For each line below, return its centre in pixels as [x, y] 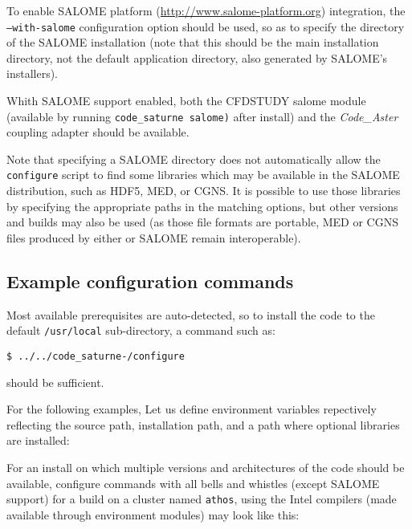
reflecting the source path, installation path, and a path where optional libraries [203, 424]
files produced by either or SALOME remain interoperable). [154, 237]
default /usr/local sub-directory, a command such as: [141, 330]
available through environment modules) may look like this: [153, 514]
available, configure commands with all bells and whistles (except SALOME [193, 483]
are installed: [38, 440]
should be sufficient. [55, 382]
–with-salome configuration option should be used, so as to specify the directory [206, 26]
